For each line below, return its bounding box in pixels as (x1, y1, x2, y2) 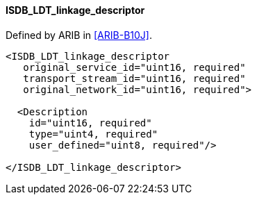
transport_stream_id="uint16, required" (23, 72, 246, 84)
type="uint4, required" (28, 128, 158, 140)
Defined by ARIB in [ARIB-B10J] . (6, 28, 152, 41)
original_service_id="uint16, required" (23, 61, 246, 73)
